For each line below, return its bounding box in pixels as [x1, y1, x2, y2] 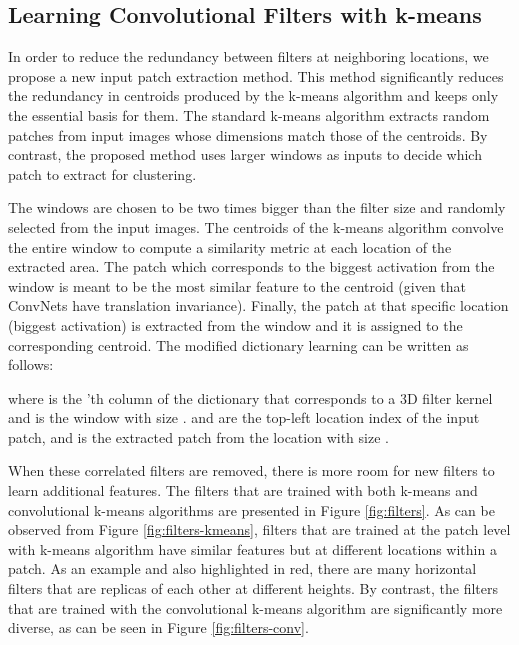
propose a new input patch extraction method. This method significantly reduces [8, 65, 504, 86]
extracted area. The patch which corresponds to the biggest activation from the [8, 256, 495, 277]
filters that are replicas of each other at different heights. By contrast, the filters [8, 578, 499, 599]
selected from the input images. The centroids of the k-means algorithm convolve [8, 216, 504, 237]
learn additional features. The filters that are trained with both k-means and [8, 480, 478, 501]
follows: [8, 354, 54, 375]
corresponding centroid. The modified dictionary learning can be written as [8, 334, 469, 355]
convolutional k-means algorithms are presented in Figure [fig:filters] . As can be [8, 499, 495, 520]
